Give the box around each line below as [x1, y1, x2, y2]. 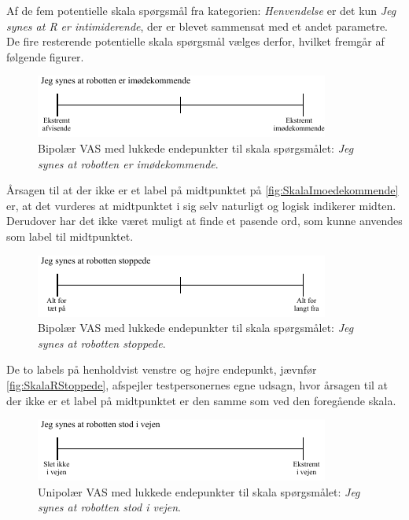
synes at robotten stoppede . [38, 334, 166, 351]
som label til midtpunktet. [6, 227, 134, 244]
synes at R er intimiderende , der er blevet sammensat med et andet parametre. [6, 17, 389, 34]
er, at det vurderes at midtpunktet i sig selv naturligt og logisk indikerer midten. [6, 197, 396, 213]
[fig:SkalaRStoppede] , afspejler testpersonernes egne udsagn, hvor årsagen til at [6, 376, 389, 393]
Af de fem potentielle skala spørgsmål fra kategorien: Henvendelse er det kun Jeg [6, 2, 396, 18]
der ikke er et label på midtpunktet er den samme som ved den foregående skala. [6, 392, 396, 408]
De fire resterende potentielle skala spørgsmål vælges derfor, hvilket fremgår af [6, 33, 385, 50]
